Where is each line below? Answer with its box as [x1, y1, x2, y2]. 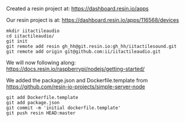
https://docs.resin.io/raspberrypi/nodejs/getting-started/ [6, 65, 145, 72]
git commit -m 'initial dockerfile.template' [6, 105, 121, 111]
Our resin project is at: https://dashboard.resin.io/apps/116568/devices [6, 17, 180, 23]
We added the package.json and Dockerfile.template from [6, 77, 148, 84]
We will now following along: [6, 59, 76, 66]
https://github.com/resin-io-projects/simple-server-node [6, 83, 146, 90]
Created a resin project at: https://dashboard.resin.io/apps [6, 5, 149, 12]
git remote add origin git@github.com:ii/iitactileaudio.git [6, 49, 161, 54]
